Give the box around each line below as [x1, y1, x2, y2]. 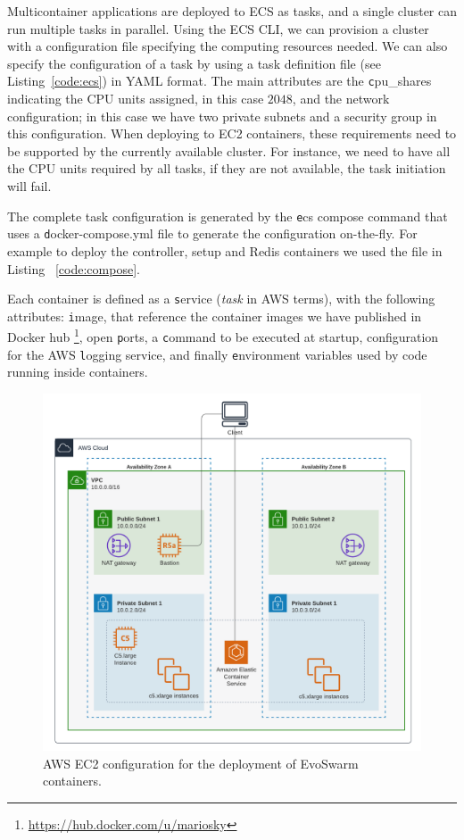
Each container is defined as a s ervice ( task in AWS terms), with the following [7, 289, 435, 308]
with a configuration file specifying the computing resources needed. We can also [7, 37, 448, 55]
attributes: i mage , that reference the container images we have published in [7, 306, 422, 325]
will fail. [7, 177, 52, 195]
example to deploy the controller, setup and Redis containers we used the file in [7, 241, 443, 260]
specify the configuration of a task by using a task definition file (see [7, 54, 381, 72]
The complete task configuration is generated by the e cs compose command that [7, 206, 448, 225]
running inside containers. [7, 362, 148, 381]
